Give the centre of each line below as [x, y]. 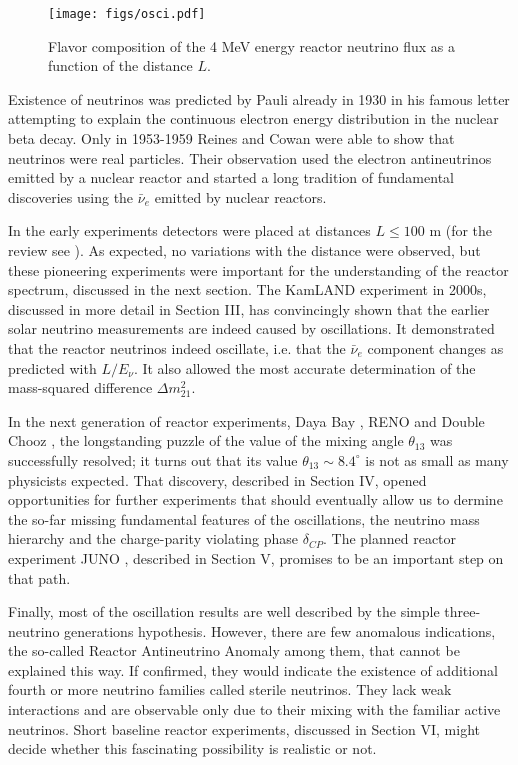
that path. [39, 577]
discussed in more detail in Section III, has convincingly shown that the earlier [249, 308]
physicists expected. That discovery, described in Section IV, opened [217, 479]
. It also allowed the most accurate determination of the [304, 367]
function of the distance [120, 65]
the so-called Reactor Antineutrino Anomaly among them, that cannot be [234, 650]
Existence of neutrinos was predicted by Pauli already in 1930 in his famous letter [259, 98]
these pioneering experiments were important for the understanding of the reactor [258, 269]
